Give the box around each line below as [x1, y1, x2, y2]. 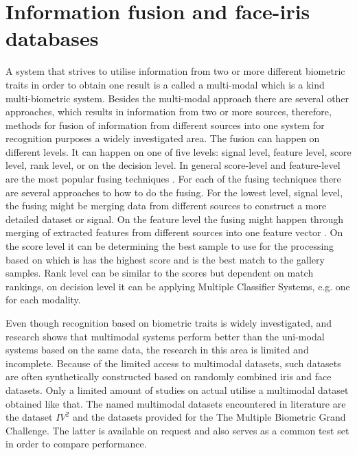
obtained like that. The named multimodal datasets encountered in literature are [5, 396, 346, 410]
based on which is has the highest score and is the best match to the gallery [5, 252, 325, 266]
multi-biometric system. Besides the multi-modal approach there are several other [5, 91, 349, 105]
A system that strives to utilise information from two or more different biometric [5, 64, 345, 78]
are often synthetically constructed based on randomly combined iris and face [5, 369, 332, 384]
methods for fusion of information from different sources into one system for [5, 117, 325, 132]
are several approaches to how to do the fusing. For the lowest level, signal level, [5, 185, 343, 199]
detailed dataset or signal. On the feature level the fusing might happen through [5, 211, 343, 226]
